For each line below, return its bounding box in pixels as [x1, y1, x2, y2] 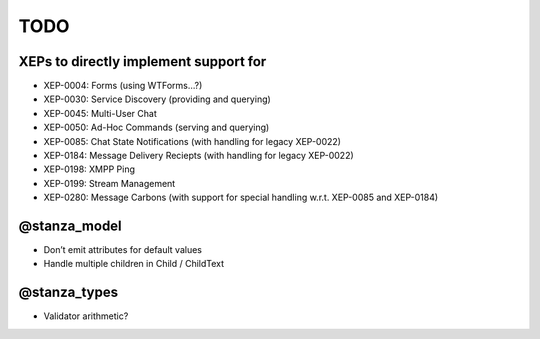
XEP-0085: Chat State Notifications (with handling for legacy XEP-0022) [43, 135, 342, 147]
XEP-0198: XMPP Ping [43, 163, 135, 175]
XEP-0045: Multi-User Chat [43, 107, 157, 119]
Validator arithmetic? [43, 310, 129, 322]
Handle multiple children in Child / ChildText [43, 258, 225, 270]
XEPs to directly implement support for [18, 53, 267, 70]
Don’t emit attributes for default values [43, 244, 203, 256]
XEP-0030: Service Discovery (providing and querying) [43, 93, 272, 105]
